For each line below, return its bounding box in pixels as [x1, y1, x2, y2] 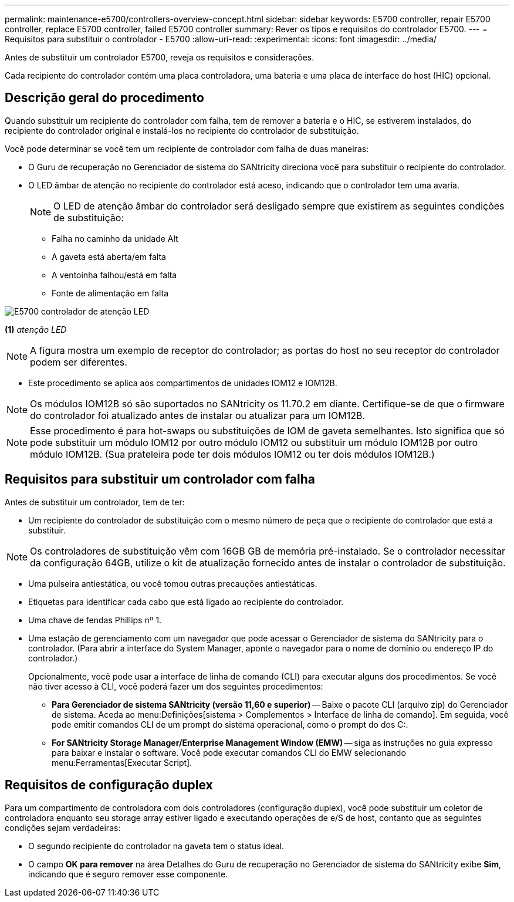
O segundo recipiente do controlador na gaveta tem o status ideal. [28, 840, 285, 851]
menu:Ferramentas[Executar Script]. [52, 757, 192, 768]
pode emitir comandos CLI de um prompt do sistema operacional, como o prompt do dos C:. [52, 719, 408, 729]
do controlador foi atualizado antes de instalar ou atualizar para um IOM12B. [30, 409, 365, 421]
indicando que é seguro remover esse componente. [28, 869, 228, 879]
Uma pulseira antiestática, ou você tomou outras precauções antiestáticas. [28, 578, 317, 589]
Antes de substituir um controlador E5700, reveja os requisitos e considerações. [5, 52, 315, 62]
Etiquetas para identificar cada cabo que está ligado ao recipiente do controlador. [28, 596, 344, 607]
